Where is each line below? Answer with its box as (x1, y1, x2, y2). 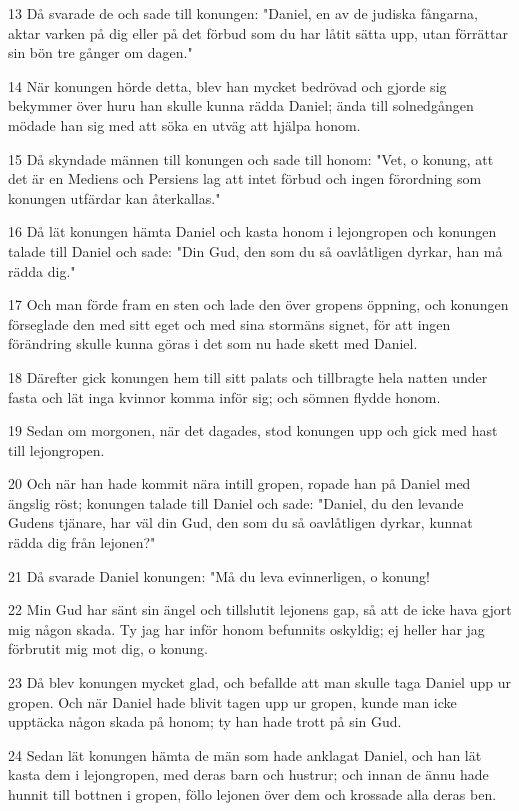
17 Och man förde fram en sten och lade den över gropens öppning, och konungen (8, 294, 509, 315)
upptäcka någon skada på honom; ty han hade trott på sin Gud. (8, 711, 402, 732)
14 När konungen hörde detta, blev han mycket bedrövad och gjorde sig (8, 75, 447, 96)
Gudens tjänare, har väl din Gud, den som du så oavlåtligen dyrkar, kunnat (8, 512, 473, 533)
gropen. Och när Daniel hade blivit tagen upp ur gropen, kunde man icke (8, 691, 457, 712)
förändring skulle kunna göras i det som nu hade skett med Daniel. (8, 333, 418, 354)
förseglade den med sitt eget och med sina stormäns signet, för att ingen (8, 313, 451, 334)
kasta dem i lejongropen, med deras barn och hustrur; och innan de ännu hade (8, 764, 489, 785)
